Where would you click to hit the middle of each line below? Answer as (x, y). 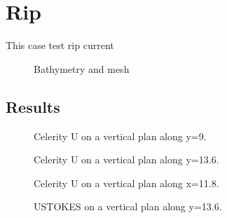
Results (33, 106)
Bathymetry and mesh (82, 68)
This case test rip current (60, 45)
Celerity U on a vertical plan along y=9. (120, 136)
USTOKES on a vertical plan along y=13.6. (128, 206)
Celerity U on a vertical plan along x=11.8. (126, 183)
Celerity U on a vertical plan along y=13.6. (126, 159)
